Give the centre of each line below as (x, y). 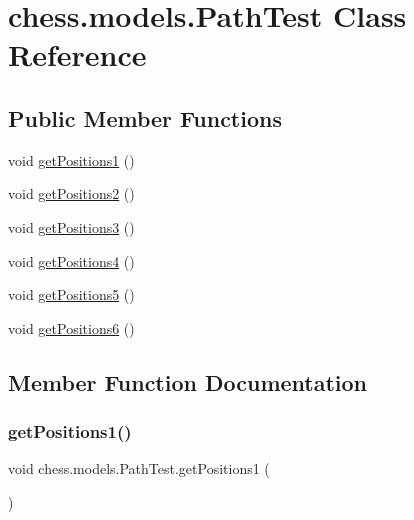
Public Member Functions (145, 117)
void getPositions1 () (71, 159)
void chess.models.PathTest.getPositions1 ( (139, 468)
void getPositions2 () (71, 193)
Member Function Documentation (188, 381)
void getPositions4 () (71, 260)
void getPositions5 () (71, 294)
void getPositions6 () (71, 327)
